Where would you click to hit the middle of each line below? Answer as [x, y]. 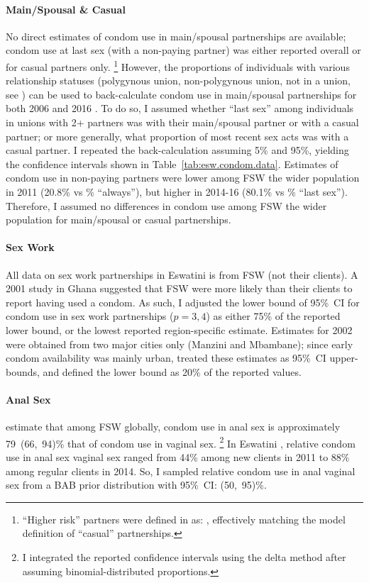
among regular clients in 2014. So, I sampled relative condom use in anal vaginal [181, 471]
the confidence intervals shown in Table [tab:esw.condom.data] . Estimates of [172, 163]
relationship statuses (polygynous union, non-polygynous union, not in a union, [178, 80]
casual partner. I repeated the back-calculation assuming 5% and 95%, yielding [177, 150]
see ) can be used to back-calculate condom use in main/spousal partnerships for [181, 94]
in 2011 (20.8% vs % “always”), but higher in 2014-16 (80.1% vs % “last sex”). [177, 191]
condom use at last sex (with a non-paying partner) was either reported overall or [183, 50]
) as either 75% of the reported [273, 316]
